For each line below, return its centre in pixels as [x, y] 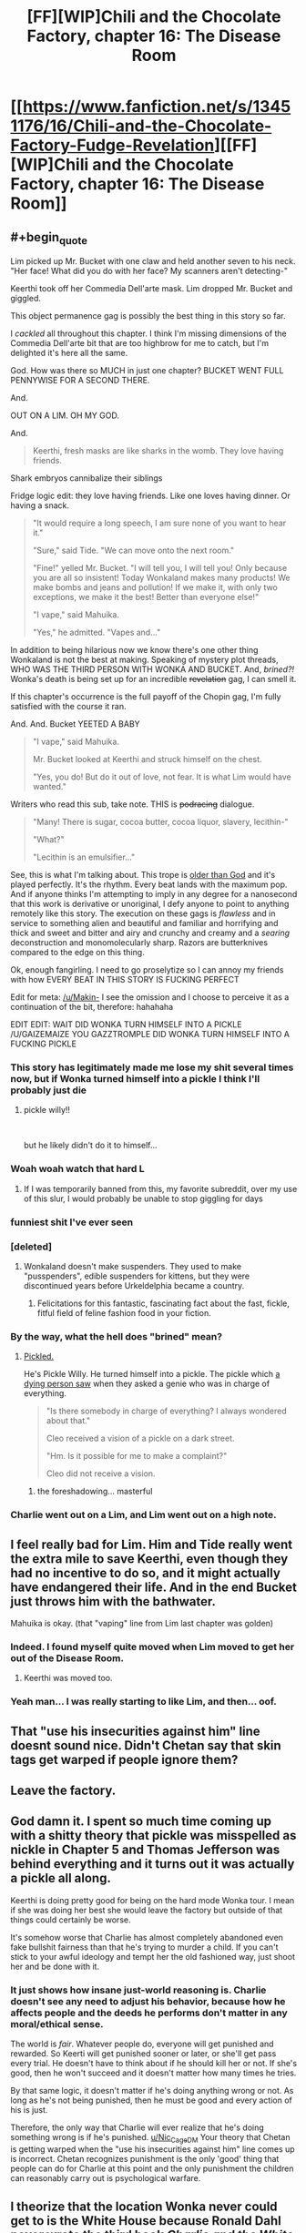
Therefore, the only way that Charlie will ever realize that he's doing [138, 2127]
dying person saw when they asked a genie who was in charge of [147, 1384]
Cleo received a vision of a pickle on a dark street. [140, 1438]
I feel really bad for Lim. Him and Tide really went [152, 1544]
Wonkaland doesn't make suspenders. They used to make [133, 1266]
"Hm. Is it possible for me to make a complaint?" [137, 1456]
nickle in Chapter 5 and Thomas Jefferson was [145, 1850]
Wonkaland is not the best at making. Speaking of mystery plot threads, [144, 660]
